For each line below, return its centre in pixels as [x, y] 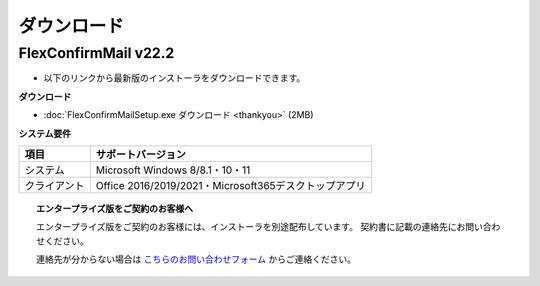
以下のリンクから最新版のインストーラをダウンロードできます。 [174, 78]
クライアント [54, 185]
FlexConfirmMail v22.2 [96, 53]
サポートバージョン [141, 154]
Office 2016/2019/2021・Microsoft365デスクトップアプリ [230, 185]
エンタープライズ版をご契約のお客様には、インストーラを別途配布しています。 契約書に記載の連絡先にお [251, 227]
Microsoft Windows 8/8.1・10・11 [173, 170]
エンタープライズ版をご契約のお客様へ [115, 208]
